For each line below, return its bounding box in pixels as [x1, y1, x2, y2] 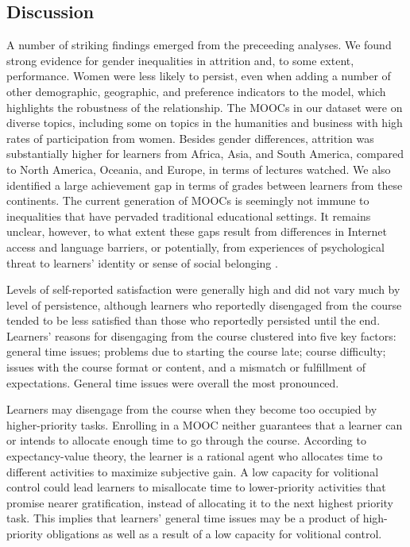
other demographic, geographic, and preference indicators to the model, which [6, 83, 386, 99]
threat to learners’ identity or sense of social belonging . [6, 254, 278, 271]
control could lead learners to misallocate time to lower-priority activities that [6, 479, 386, 495]
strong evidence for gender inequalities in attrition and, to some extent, [6, 52, 354, 68]
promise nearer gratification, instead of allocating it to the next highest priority [6, 494, 394, 510]
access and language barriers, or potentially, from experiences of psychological [6, 238, 385, 255]
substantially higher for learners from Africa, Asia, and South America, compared [6, 145, 404, 162]
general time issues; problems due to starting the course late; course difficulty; [6, 343, 386, 360]
